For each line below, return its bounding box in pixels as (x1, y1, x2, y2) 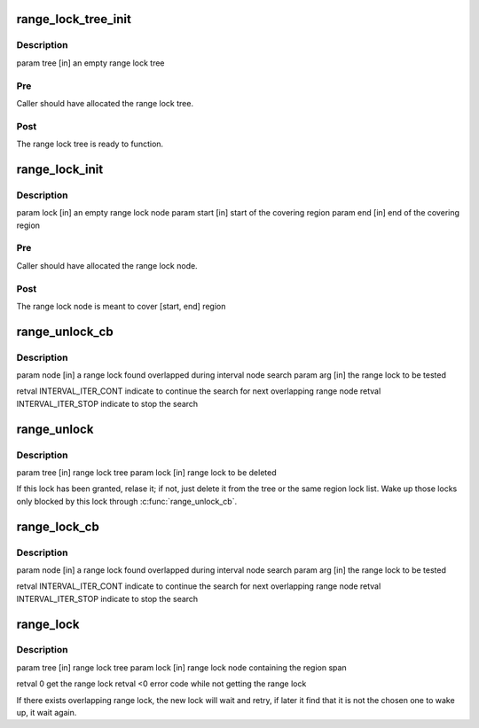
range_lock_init (16, 161, 104, 176)
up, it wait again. (16, 708, 77, 718)
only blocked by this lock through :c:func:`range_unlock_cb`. (16, 496, 238, 506)
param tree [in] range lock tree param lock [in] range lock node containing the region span (16, 661, 347, 673)
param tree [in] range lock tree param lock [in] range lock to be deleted (16, 466, 277, 478)
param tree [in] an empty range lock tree (16, 58, 165, 68)
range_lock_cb (16, 519, 99, 534)
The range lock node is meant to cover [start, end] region (16, 301, 226, 311)
